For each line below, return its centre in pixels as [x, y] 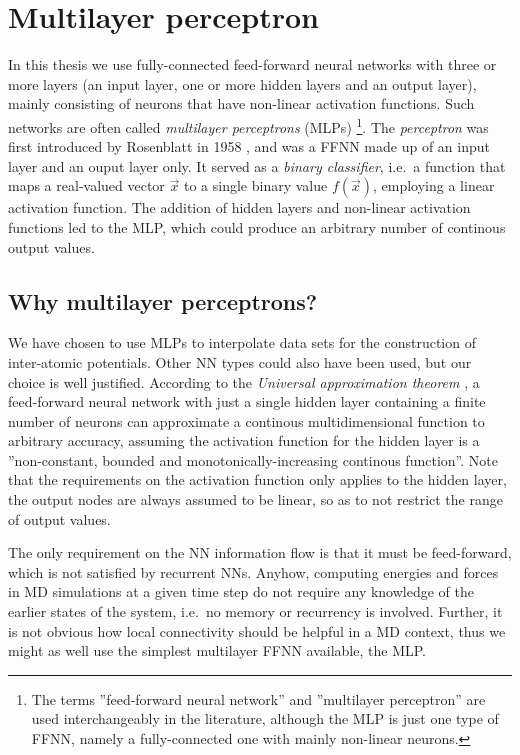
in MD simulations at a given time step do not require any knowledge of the [241, 591]
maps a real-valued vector [86, 185]
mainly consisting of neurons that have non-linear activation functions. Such [241, 103]
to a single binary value [255, 185]
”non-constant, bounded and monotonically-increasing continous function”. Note [253, 459]
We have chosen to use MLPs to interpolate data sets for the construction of [242, 342]
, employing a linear [434, 185]
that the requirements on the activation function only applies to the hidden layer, [257, 479]
